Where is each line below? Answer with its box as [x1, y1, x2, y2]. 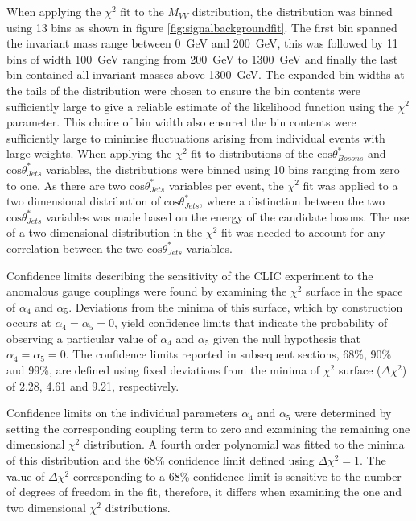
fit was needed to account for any [221, 224, 385, 241]
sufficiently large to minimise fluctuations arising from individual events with [6, 129, 385, 146]
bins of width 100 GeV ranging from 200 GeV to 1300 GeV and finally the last [6, 50, 398, 67]
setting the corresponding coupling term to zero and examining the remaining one [6, 420, 410, 436]
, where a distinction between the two [200, 192, 385, 209]
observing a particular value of [6, 329, 157, 346]
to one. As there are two [6, 176, 126, 193]
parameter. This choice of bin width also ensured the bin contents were [6, 114, 356, 130]
